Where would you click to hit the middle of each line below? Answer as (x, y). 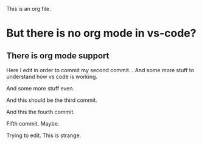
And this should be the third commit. (52, 100)
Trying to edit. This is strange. (44, 135)
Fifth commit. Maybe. (33, 123)
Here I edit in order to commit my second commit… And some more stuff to (100, 70)
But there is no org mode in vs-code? (101, 33)
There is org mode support (58, 56)
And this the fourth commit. (40, 112)
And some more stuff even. (40, 88)
